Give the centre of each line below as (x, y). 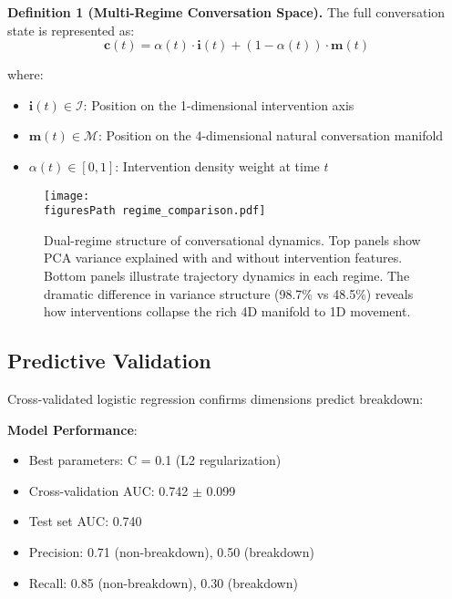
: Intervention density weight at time (217, 165)
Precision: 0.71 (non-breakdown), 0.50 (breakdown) (171, 552)
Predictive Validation (109, 361)
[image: (67, 196)
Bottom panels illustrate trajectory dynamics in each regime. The (227, 276)
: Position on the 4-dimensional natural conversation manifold (271, 135)
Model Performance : (72, 429)
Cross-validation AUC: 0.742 (108, 490)
